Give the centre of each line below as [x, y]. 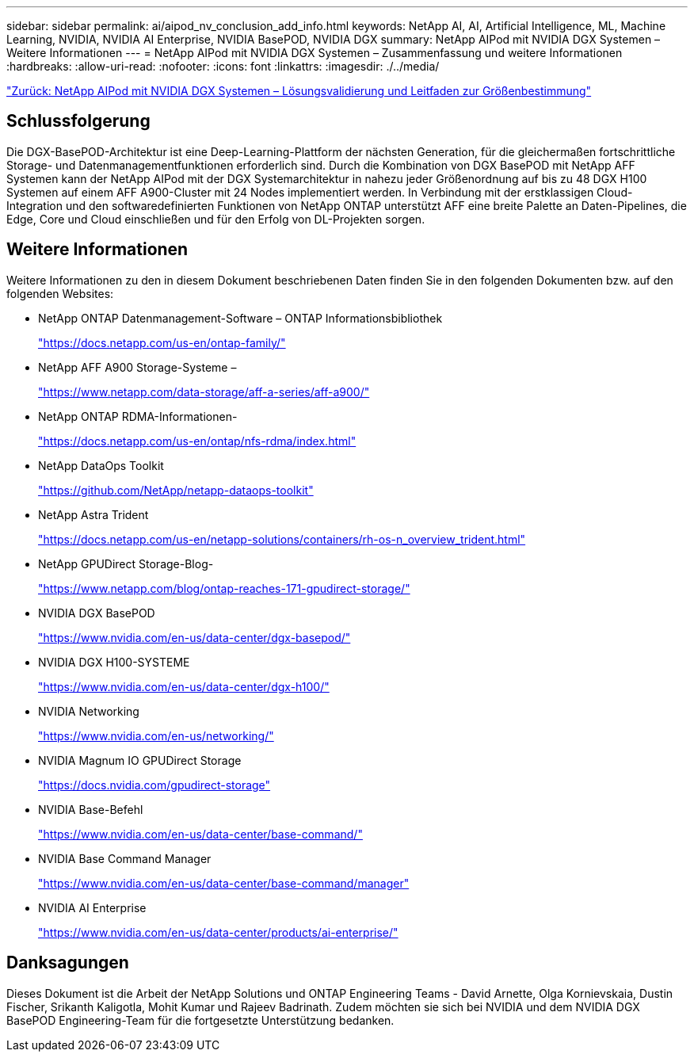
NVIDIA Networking [89, 711]
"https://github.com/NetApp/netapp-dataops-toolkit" [176, 490]
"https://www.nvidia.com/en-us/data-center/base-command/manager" [224, 883]
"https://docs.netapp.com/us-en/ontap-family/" [162, 342]
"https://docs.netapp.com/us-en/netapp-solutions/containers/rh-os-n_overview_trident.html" [282, 539]
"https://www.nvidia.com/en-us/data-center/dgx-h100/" [184, 686]
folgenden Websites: [60, 293]
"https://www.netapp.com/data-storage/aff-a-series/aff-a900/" [204, 391]
